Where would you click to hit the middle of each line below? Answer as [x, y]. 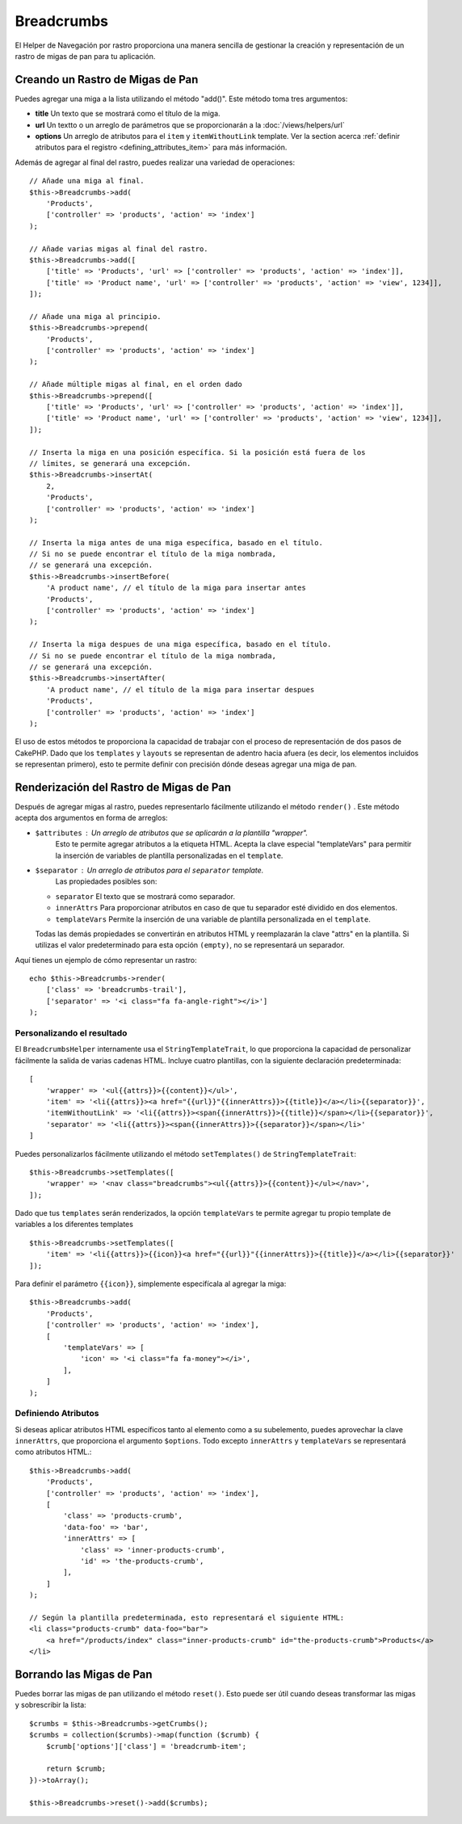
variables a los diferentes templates [74, 1225]
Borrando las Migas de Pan [84, 1674]
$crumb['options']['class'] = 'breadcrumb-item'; [146, 1746]
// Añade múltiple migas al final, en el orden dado [136, 385]
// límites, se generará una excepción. [110, 463]
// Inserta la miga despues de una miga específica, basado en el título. [181, 645]
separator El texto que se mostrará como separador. [145, 896]
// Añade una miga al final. [87, 181]
